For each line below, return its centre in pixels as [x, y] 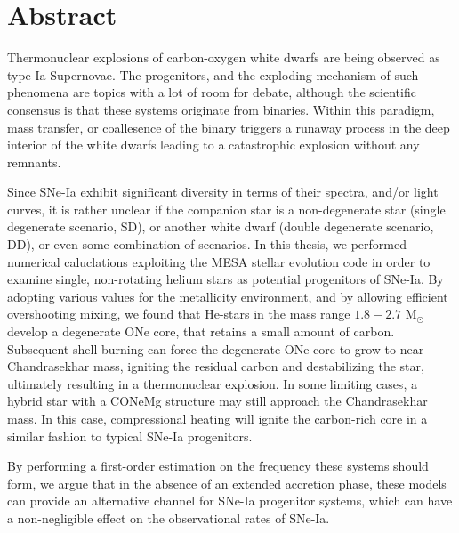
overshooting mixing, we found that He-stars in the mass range [179, 314]
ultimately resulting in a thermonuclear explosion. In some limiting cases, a [212, 383]
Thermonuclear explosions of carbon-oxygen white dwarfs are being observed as [224, 57]
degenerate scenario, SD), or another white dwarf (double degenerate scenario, [221, 226]
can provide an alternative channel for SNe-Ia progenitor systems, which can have [230, 501]
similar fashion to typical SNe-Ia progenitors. [130, 436]
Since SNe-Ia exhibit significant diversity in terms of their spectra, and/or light [223, 192]
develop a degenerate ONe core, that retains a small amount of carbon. [201, 331]
